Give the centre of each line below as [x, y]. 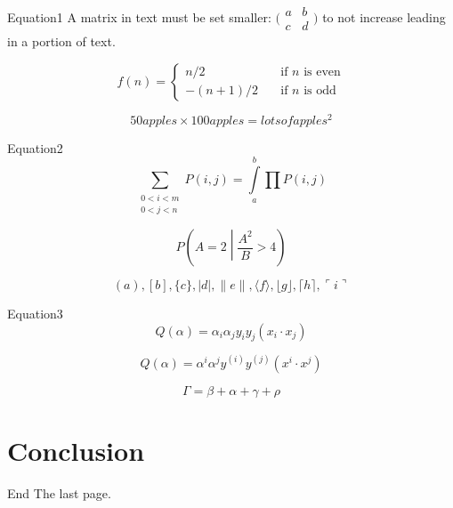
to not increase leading [384, 16]
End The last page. [59, 493]
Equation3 [35, 314]
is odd [320, 91]
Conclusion [76, 451]
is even [322, 73]
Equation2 [35, 147]
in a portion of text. [61, 41]
